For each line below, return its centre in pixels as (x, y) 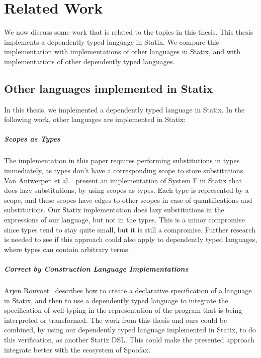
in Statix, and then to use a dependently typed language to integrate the (116, 300)
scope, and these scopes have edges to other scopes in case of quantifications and (128, 200)
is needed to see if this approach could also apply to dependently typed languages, (131, 239)
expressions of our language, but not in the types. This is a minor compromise (124, 220)
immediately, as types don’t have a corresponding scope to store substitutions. (125, 170)
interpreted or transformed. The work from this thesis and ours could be (116, 320)
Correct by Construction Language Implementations (96, 268)
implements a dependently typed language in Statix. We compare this (112, 41)
